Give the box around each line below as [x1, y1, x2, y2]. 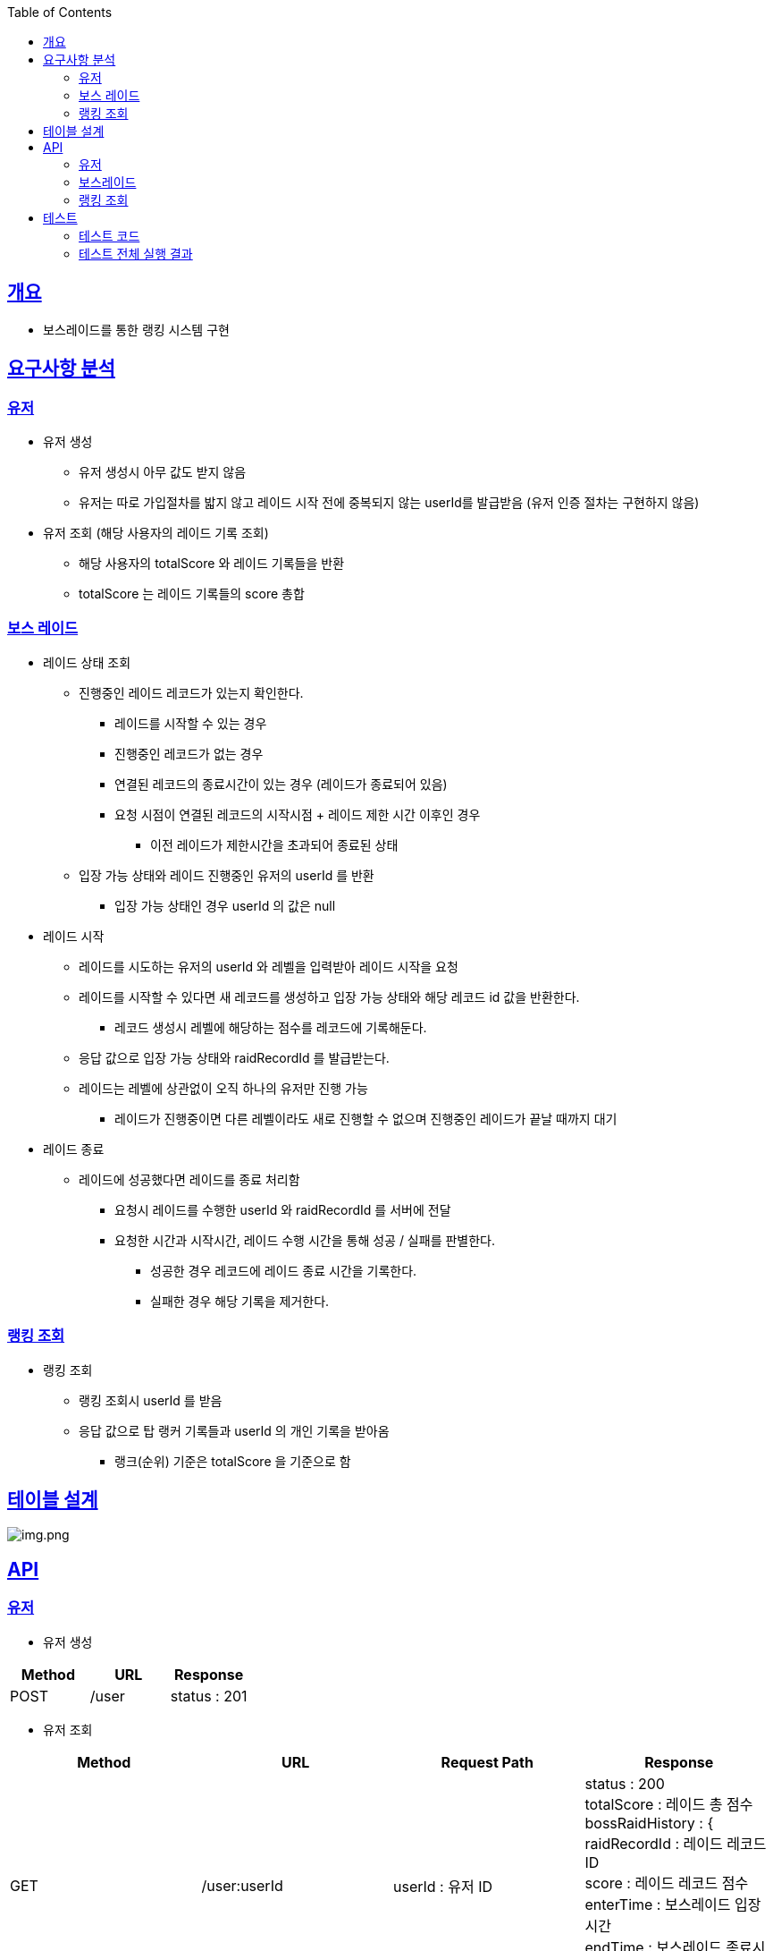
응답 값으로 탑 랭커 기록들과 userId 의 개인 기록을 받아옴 [79, 1422, 390, 1438]
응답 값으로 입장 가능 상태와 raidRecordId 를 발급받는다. [79, 1049, 390, 1065]
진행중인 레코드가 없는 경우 [114, 745, 264, 761]
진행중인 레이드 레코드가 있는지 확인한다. [79, 684, 304, 700]
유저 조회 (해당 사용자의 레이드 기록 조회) [43, 525, 269, 541]
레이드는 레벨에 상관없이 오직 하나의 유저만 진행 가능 [79, 1080, 368, 1096]
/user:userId [201, 1876, 283, 1895]
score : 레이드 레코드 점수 [584, 1873, 749, 1892]
